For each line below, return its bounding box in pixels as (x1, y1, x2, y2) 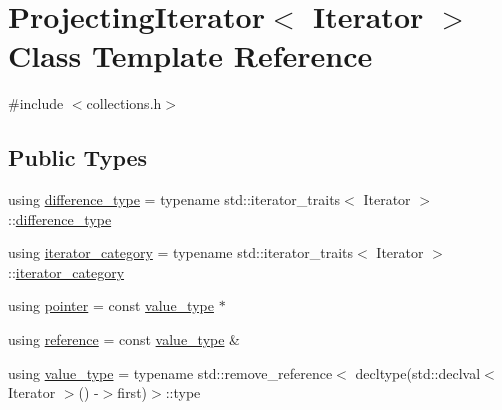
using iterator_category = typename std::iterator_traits (8, 242, 354, 263)
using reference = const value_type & (8, 329, 241, 350)
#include (8, 93, 64, 114)
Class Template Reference (8, 35, 373, 76)
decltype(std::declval (355, 362, 481, 383)
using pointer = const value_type (8, 295, 214, 316)
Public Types (8, 142, 148, 173)
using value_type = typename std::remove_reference (8, 362, 333, 383)
